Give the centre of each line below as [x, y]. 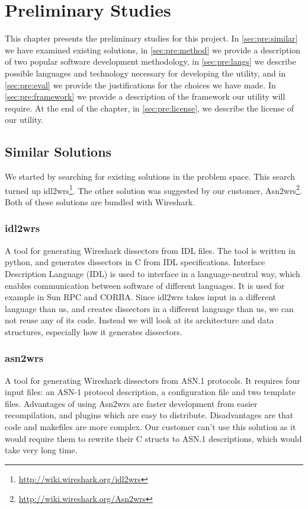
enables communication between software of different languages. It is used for [145, 285]
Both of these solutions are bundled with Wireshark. [100, 201]
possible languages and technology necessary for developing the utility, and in [145, 73]
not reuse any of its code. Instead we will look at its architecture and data [139, 320]
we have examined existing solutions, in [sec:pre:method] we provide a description [153, 50]
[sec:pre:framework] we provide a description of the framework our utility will [145, 96]
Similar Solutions [58, 152]
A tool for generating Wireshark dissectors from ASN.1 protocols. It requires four [153, 380]
